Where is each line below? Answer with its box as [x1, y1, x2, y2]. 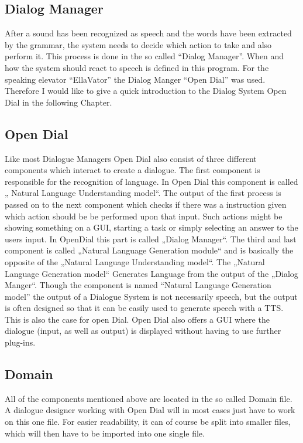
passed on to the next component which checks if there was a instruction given [5, 198, 287, 210]
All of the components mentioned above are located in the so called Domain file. [5, 392, 292, 404]
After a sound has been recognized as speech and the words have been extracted [5, 27, 292, 39]
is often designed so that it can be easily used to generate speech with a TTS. [5, 302, 284, 314]
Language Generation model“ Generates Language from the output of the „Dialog [5, 267, 298, 279]
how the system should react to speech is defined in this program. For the [5, 61, 269, 73]
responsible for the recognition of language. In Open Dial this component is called [5, 175, 298, 187]
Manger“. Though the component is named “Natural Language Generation [5, 279, 271, 291]
